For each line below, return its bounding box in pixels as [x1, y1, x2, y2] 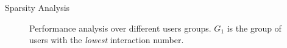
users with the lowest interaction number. [29, 33, 184, 46]
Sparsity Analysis [5, 1, 70, 13]
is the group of [227, 21, 282, 34]
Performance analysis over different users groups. [29, 21, 211, 34]
